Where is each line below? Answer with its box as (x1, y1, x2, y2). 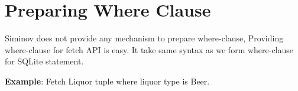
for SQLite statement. (5, 55, 84, 67)
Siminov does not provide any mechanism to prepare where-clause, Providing (5, 32, 284, 44)
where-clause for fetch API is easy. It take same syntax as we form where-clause (5, 43, 294, 56)
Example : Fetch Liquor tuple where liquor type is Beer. (5, 74, 210, 87)
